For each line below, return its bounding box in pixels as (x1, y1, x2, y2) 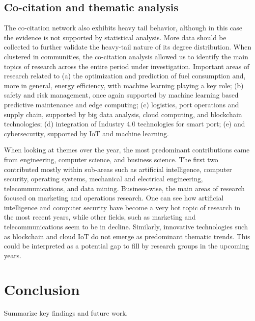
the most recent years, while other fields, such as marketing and (4, 212, 196, 222)
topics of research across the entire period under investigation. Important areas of (4, 61, 250, 71)
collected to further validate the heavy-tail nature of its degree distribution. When (4, 42, 252, 52)
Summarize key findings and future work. (4, 307, 128, 318)
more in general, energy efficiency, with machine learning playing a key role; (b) (4, 80, 244, 90)
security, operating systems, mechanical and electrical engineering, (4, 173, 203, 184)
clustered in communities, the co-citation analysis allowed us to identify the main (4, 51, 249, 61)
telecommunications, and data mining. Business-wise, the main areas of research (4, 183, 245, 193)
